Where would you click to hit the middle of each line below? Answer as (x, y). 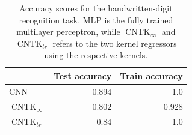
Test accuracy (82, 75)
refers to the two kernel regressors (115, 43)
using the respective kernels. (96, 55)
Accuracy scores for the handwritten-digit (96, 8)
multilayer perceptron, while (68, 31)
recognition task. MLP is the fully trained (96, 19)
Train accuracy (151, 75)
